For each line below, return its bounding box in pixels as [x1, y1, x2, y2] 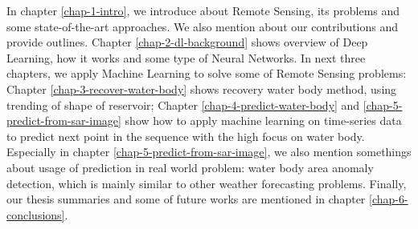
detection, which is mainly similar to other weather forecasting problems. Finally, [6, 175, 407, 191]
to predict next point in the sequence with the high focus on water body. [6, 127, 365, 144]
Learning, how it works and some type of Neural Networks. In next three [6, 49, 366, 66]
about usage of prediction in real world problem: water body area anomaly [6, 159, 374, 175]
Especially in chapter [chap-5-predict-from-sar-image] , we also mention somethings [6, 143, 412, 160]
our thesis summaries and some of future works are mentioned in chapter [6, 191, 366, 207]
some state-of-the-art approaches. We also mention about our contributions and [6, 18, 399, 34]
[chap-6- [369, 191, 408, 207]
